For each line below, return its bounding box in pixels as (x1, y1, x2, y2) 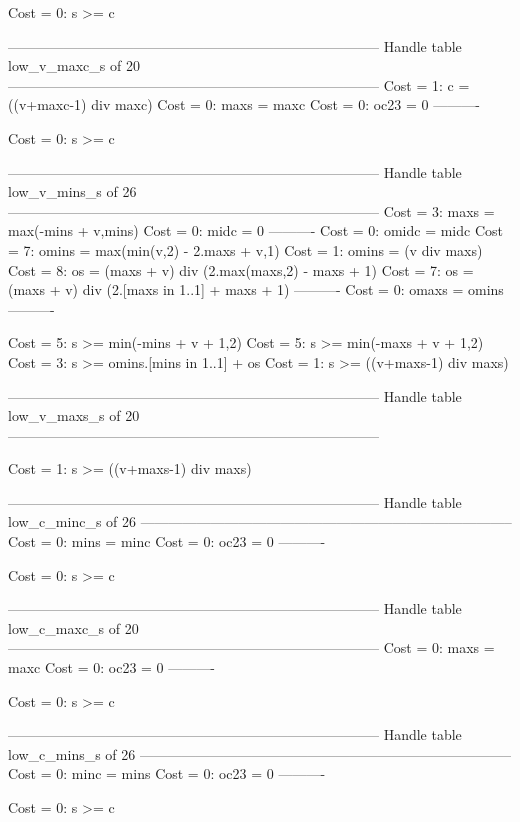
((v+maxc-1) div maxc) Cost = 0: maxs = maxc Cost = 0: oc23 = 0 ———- (8, 94, 480, 115)
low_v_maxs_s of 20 (8, 405, 140, 426)
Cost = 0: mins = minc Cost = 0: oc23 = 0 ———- (8, 531, 326, 552)
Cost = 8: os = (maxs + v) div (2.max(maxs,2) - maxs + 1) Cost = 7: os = (8, 259, 474, 280)
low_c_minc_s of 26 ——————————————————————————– (8, 511, 512, 532)
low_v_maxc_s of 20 (8, 55, 140, 76)
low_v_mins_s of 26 (8, 181, 137, 202)
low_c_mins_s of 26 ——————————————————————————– (8, 743, 511, 764)
